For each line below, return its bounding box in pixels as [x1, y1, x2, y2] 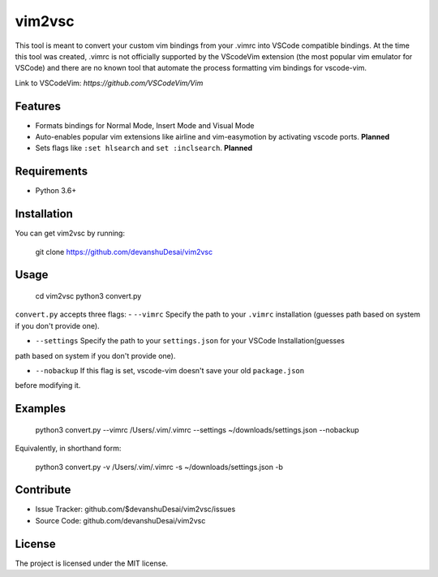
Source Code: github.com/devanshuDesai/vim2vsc [35, 515, 206, 525]
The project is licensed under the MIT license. [15, 558, 169, 568]
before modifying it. [15, 381, 81, 390]
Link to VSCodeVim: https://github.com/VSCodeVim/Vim [15, 78, 204, 88]
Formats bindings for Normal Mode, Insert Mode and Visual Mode [35, 120, 255, 130]
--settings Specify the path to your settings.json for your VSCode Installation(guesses [35, 336, 345, 346]
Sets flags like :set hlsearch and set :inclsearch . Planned [35, 143, 253, 153]
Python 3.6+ [35, 186, 77, 196]
